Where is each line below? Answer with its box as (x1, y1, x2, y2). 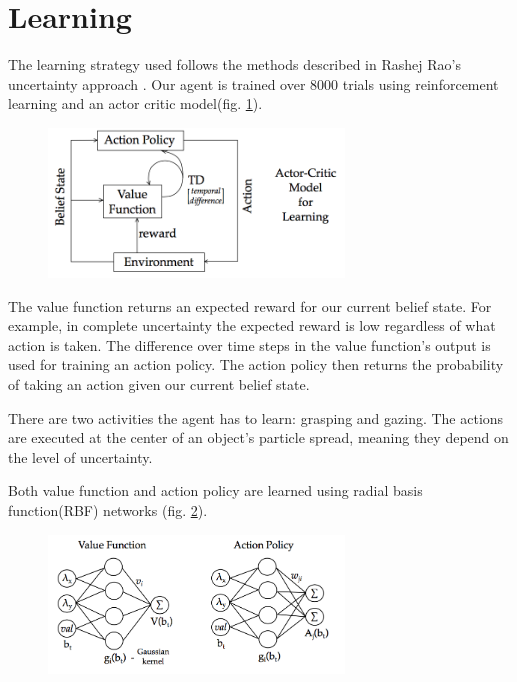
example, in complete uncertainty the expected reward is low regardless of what (8, 315, 496, 336)
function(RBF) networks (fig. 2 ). (8, 499, 208, 520)
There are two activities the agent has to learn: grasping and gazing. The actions (8, 407, 504, 428)
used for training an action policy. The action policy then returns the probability (8, 354, 504, 375)
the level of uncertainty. (8, 446, 153, 467)
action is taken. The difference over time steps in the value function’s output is (8, 334, 491, 355)
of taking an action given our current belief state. (8, 373, 310, 394)
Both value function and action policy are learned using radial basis (8, 480, 423, 501)
